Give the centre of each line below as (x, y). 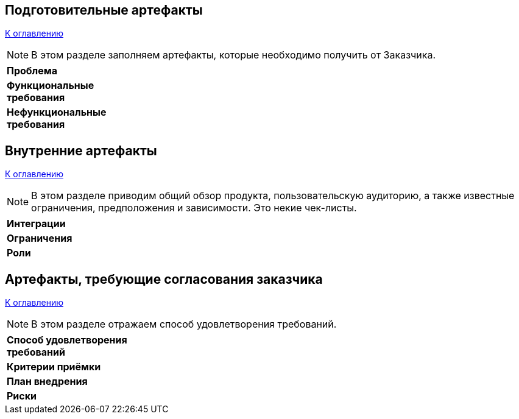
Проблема (32, 71)
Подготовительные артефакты (104, 10)
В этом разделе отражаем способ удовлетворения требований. (184, 324)
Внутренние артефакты (81, 150)
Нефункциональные (57, 112)
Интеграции (36, 224)
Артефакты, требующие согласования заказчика (164, 279)
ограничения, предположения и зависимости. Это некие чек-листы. (194, 208)
